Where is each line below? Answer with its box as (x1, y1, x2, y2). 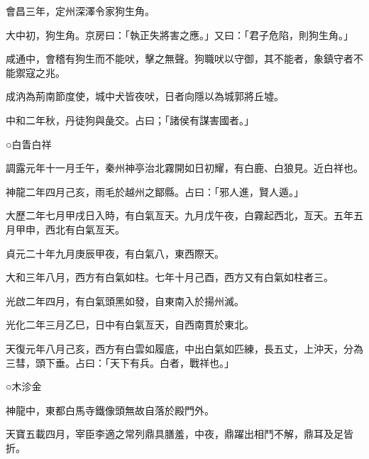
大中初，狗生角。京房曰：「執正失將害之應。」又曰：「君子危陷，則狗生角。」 (6, 27, 353, 42)
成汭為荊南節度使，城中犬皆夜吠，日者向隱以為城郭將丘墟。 (6, 89, 284, 104)
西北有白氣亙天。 (45, 221, 125, 236)
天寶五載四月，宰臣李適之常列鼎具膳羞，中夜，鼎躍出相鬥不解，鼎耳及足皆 (6, 426, 353, 441)
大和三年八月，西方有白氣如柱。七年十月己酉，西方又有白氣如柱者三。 (6, 270, 334, 284)
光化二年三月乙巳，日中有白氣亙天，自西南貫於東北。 (6, 317, 254, 332)
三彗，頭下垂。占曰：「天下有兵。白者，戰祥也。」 (6, 355, 234, 370)
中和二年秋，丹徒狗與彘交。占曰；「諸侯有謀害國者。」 (6, 112, 254, 127)
